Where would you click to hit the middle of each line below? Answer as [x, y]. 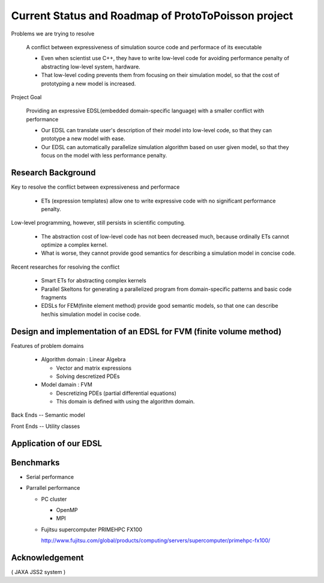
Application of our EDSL [56, 443]
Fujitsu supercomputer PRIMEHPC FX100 [92, 530]
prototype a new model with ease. [83, 139]
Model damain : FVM [67, 385]
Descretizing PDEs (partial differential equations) [116, 393]
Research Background [53, 173]
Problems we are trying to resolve [53, 34]
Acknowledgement [47, 557]
